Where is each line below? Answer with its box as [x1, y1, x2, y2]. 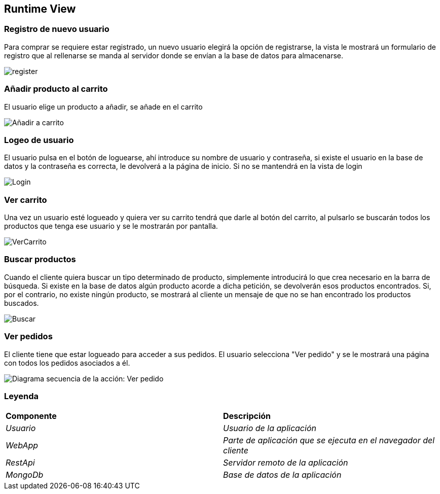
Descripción [223, 411, 271, 421]
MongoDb [6, 470, 44, 480]
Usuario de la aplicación [223, 423, 316, 434]
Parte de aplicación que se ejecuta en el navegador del [223, 435, 435, 446]
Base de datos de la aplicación [223, 470, 342, 480]
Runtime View [4, 3, 76, 15]
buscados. [4, 298, 39, 307]
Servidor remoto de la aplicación [223, 457, 348, 468]
